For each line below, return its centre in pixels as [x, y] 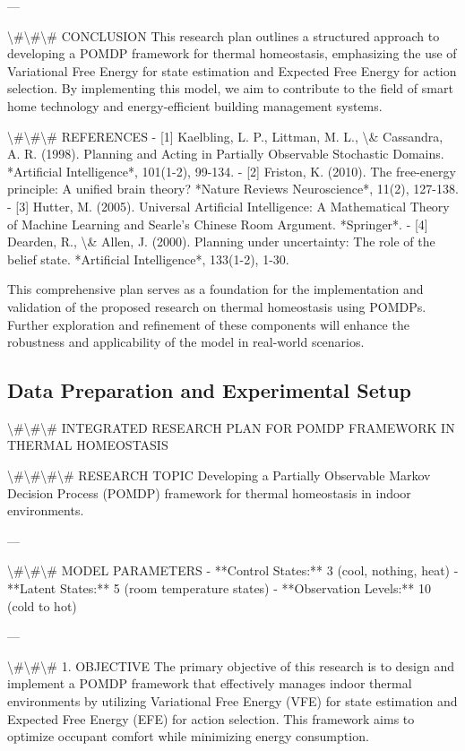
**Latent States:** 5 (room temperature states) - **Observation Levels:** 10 [219, 588]
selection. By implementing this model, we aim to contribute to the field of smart [230, 88]
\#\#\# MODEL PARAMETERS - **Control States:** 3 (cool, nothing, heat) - [233, 570]
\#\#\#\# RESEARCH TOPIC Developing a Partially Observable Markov [219, 475]
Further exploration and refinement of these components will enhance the [208, 324]
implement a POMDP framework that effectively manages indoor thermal [210, 683]
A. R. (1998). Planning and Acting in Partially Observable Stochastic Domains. [226, 154]
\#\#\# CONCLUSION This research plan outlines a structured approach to [224, 35]
